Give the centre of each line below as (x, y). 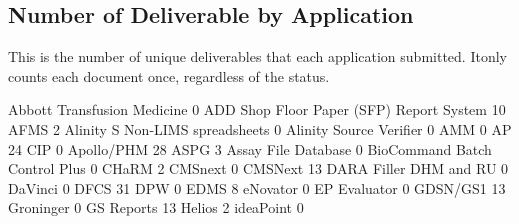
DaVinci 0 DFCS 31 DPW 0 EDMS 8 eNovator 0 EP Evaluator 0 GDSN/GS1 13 (257, 187)
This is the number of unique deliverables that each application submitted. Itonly (257, 56)
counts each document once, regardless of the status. (169, 75)
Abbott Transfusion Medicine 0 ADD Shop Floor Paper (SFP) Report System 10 (257, 109)
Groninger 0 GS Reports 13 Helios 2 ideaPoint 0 (156, 207)
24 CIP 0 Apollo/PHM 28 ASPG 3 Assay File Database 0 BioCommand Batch (250, 148)
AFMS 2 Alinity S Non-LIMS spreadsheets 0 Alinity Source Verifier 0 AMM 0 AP (260, 128)
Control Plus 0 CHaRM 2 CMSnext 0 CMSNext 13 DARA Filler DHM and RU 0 (258, 168)
